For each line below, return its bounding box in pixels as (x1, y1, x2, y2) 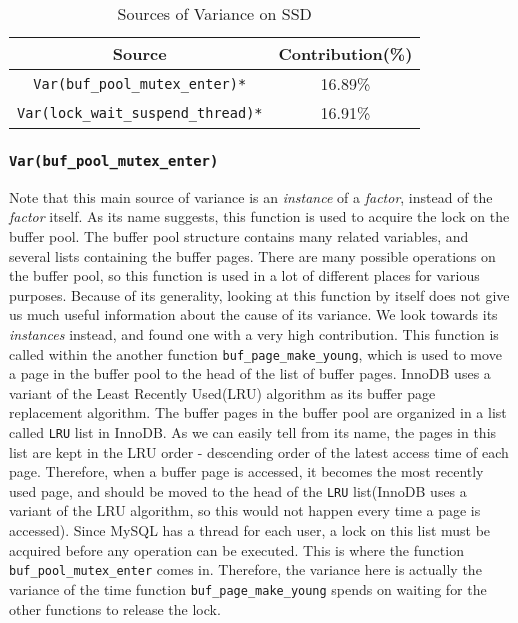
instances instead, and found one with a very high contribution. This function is (9, 323, 499, 344)
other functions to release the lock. (9, 598, 221, 619)
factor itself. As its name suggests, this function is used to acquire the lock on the (9, 206, 510, 227)
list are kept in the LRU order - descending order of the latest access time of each (9, 441, 509, 462)
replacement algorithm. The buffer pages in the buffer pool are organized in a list (9, 402, 507, 423)
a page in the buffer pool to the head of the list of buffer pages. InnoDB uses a (9, 363, 491, 384)
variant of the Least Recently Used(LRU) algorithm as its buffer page (9, 382, 436, 403)
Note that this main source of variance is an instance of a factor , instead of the (9, 186, 493, 207)
